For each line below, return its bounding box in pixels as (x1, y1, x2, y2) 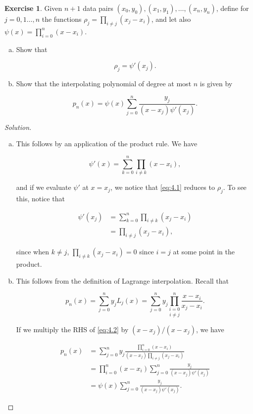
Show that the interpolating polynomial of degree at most (16, 78, 192, 88)
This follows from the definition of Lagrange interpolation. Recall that (16, 275, 229, 286)
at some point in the (173, 246, 235, 257)
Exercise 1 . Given (4, 3, 62, 13)
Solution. (4, 121, 32, 132)
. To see (223, 182, 247, 192)
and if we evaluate (16, 182, 71, 192)
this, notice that (16, 193, 65, 203)
